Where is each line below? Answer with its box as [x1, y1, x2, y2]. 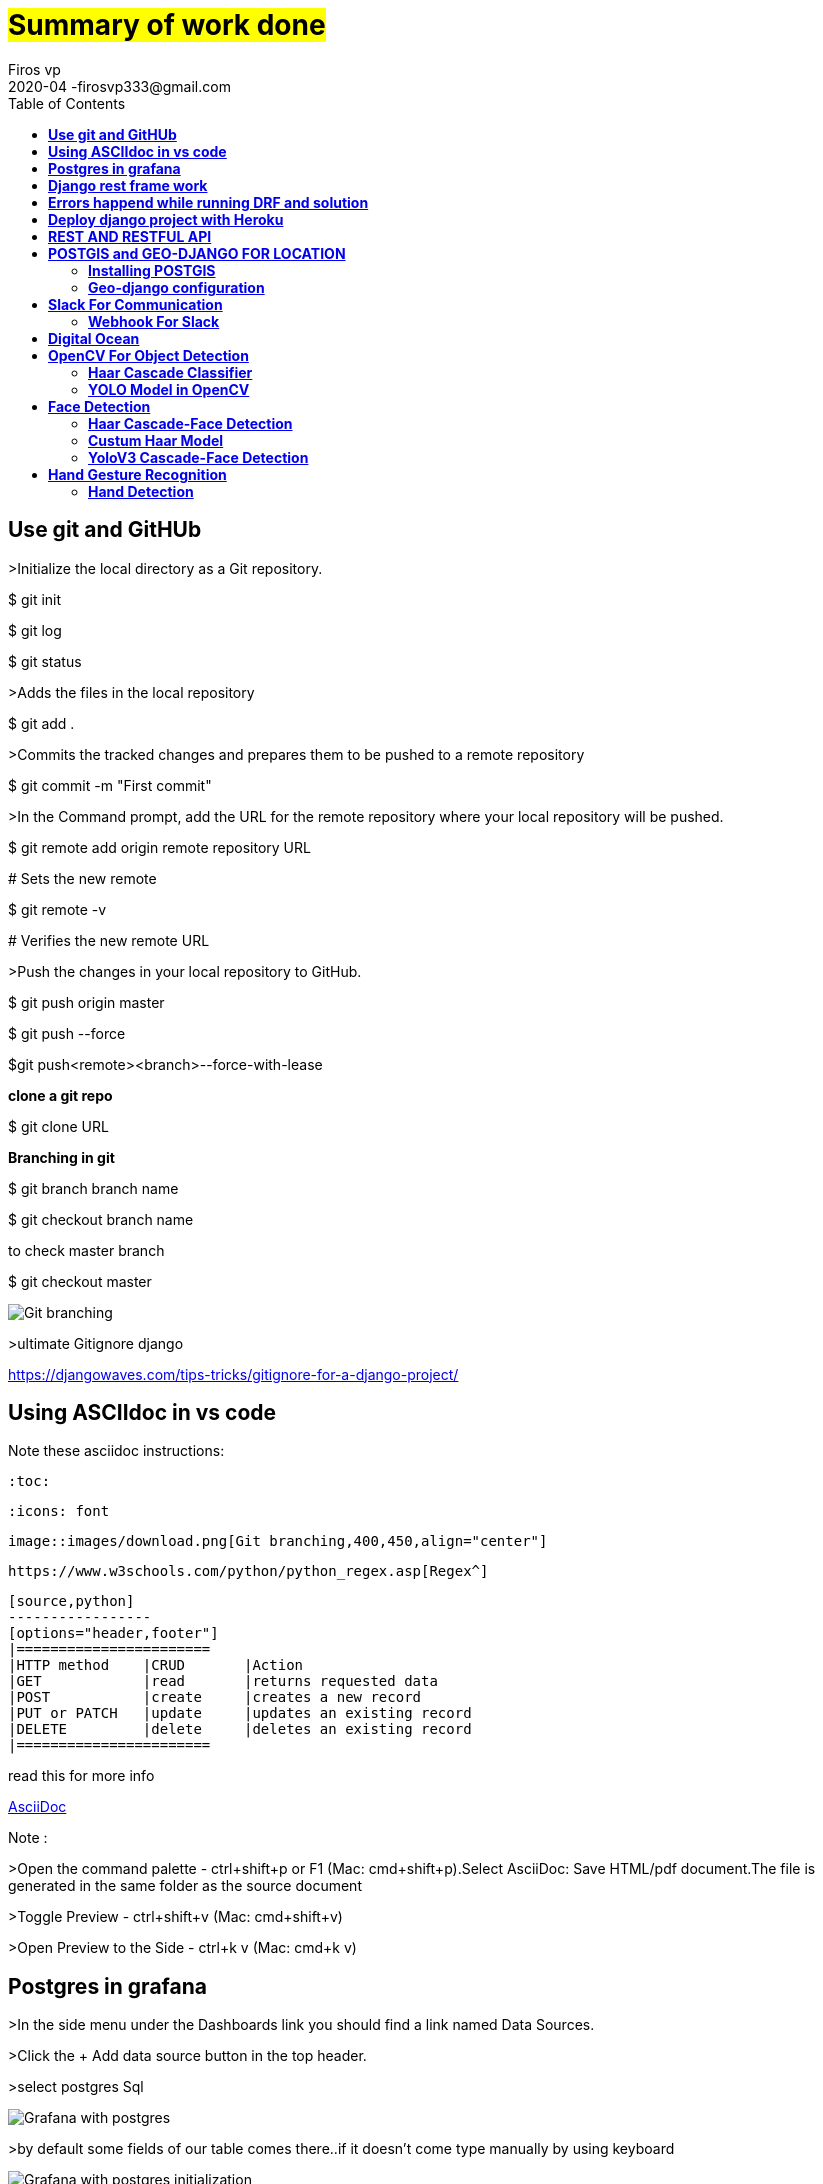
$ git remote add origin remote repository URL [8, 838, 311, 856]
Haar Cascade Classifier [88, 363, 253, 381]
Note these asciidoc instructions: [8, 1442, 225, 1460]
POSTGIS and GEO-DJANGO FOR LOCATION [48, 244, 346, 262]
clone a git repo [8, 1086, 113, 1104]
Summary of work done [8, 8, 326, 42]
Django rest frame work [48, 176, 208, 194]
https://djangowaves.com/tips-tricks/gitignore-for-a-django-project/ [8, 1365, 459, 1383]
